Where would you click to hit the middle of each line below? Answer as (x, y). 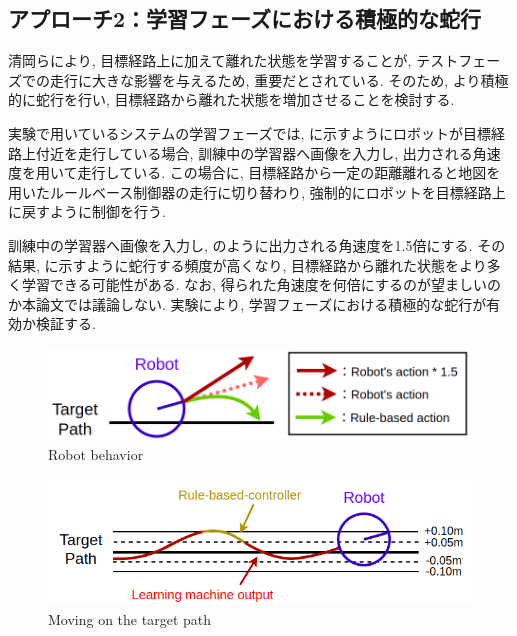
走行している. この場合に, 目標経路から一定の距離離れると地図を (289, 172)
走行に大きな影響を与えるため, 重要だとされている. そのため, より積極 (279, 79)
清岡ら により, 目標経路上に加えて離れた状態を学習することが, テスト (233, 60)
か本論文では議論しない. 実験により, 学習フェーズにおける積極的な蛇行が (247, 303)
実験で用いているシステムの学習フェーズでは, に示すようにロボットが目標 (250, 132)
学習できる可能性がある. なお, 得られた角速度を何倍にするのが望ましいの (261, 284)
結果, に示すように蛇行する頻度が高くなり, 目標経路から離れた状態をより (247, 264)
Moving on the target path (130, 618)
